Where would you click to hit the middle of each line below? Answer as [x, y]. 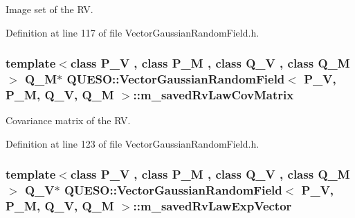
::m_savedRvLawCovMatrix [213, 94]
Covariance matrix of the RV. [68, 120]
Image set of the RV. [49, 9]
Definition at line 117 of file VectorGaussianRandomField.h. [133, 32]
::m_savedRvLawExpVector [212, 206]
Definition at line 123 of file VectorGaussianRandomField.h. [133, 143]
